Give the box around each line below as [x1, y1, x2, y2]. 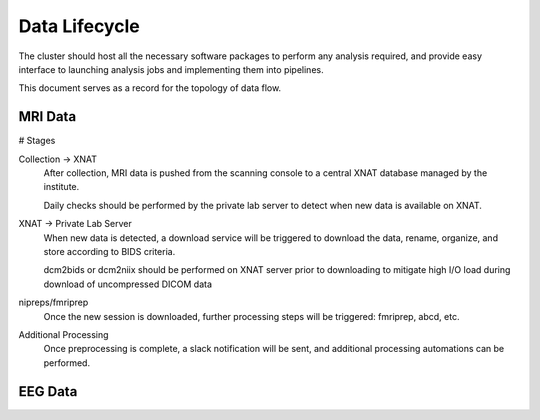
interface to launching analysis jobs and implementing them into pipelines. [18, 63, 324, 75]
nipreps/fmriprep [18, 296, 89, 309]
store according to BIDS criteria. [43, 245, 176, 257]
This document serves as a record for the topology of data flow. [18, 82, 282, 94]
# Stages [18, 135, 56, 147]
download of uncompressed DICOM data [43, 278, 213, 290]
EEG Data [18, 383, 78, 400]
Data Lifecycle [18, 15, 140, 37]
